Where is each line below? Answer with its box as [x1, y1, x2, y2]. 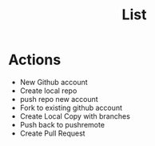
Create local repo [19, 86, 77, 95]
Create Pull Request [19, 128, 85, 138]
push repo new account [19, 94, 98, 103]
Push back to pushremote [19, 120, 105, 129]
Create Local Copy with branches [19, 111, 130, 121]
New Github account [19, 77, 88, 87]
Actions [8, 51, 62, 69]
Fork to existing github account [19, 103, 122, 112]
